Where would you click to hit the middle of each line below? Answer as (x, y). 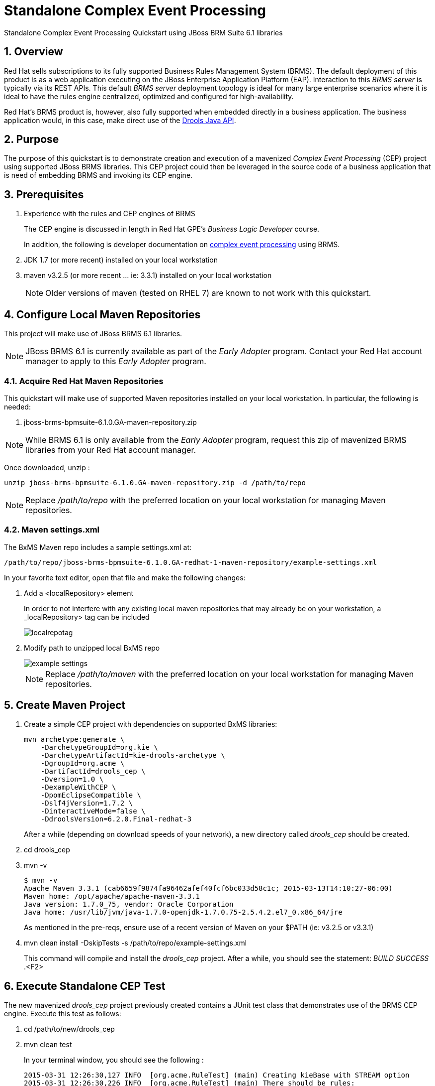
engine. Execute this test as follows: (63, 1014)
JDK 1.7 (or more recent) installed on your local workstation (121, 260)
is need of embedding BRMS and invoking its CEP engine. (98, 175)
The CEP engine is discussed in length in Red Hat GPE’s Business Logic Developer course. (172, 229)
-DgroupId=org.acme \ (83, 763)
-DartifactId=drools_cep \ (93, 771)
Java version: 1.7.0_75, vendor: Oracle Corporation (129, 904)
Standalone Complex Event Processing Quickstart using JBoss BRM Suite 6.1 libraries (143, 32)
